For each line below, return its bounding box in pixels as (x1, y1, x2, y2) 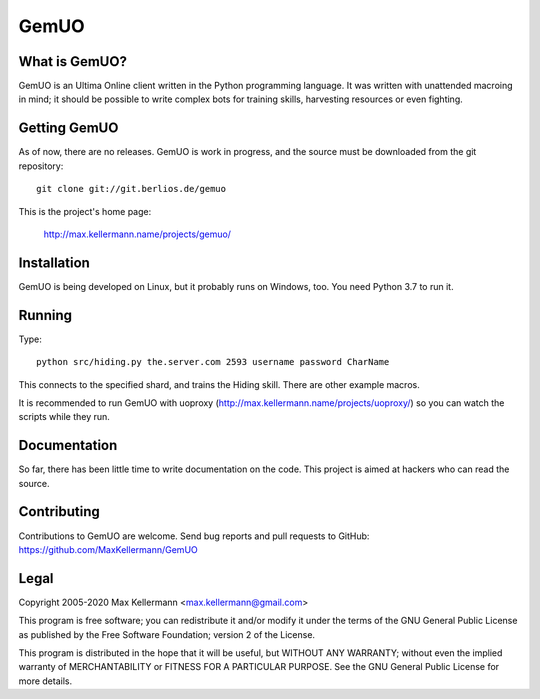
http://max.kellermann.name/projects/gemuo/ (43, 228, 232, 240)
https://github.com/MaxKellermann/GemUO (18, 543, 199, 555)
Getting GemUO (18, 120, 119, 137)
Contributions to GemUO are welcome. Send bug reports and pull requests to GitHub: (18, 530, 370, 542)
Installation (18, 254, 90, 271)
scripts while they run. (18, 411, 110, 423)
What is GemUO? (18, 53, 127, 70)
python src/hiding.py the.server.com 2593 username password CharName (36, 356, 390, 368)
